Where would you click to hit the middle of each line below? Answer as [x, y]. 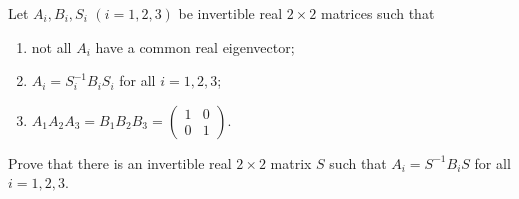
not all [51, 46]
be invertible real [230, 13]
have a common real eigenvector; [195, 46]
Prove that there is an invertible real [120, 162]
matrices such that [377, 13]
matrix [291, 162]
